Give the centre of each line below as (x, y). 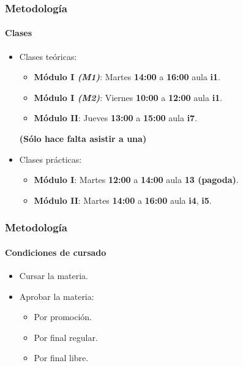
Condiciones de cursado (56, 252)
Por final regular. (66, 337)
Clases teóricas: (48, 56)
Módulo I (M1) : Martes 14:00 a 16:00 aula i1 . (127, 77)
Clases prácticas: (50, 159)
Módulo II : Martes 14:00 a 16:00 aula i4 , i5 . (123, 200)
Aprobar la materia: (57, 296)
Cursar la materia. (54, 276)
